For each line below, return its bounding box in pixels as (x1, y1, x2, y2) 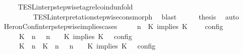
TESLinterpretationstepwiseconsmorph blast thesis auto (33, 11, 239, 21)
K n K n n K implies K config (19, 40, 156, 51)
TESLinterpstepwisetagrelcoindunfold (18, 1, 133, 11)
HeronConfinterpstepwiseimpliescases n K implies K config (4, 21, 223, 31)
